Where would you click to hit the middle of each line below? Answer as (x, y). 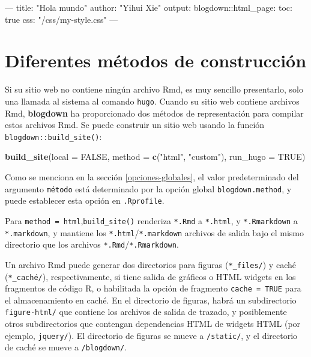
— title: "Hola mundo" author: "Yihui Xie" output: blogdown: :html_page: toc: (149, 7)
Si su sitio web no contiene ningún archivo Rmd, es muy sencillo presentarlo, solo (154, 89)
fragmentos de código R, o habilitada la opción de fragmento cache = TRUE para (153, 288)
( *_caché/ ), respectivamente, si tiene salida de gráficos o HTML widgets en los (150, 276)
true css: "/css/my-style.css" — (62, 19)
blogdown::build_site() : (53, 136)
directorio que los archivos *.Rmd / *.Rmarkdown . (92, 244)
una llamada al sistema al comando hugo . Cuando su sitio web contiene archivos (152, 101)
